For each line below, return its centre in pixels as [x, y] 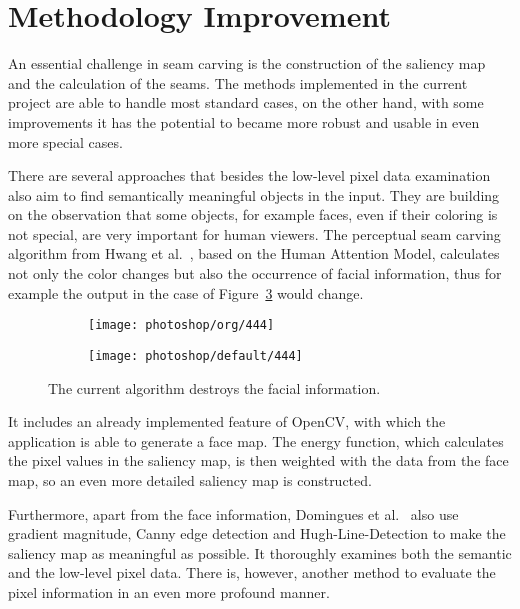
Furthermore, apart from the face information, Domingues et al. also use [233, 513]
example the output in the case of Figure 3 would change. [186, 292]
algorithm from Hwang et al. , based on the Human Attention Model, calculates [254, 253]
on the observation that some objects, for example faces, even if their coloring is [253, 214]
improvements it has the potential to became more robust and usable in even [244, 121]
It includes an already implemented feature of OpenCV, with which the [227, 421]
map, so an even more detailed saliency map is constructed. [190, 479]
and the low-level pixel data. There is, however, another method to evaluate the [252, 572]
